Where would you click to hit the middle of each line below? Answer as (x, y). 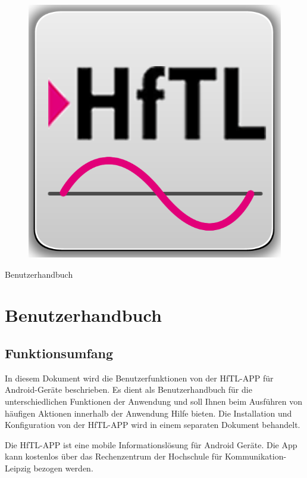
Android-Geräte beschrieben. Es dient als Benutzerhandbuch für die (129, 389)
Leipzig (18, 468)
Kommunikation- (256, 456)
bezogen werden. (63, 468)
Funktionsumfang (59, 353)
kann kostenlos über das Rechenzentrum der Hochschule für (114, 456)
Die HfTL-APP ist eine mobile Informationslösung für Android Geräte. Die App (151, 444)
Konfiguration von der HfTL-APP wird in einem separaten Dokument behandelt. (153, 425)
